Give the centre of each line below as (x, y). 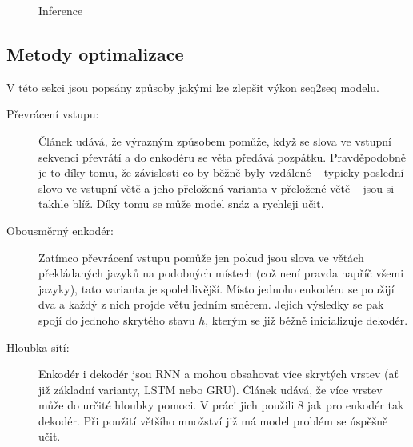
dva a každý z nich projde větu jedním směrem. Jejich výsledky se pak (211, 304)
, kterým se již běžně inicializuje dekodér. (307, 319)
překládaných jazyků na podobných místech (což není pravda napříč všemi (221, 273)
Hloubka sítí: (38, 347)
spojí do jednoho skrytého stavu (117, 319)
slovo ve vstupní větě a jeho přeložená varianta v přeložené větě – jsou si (217, 188)
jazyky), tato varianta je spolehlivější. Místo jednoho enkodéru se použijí (217, 288)
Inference (61, 10)
